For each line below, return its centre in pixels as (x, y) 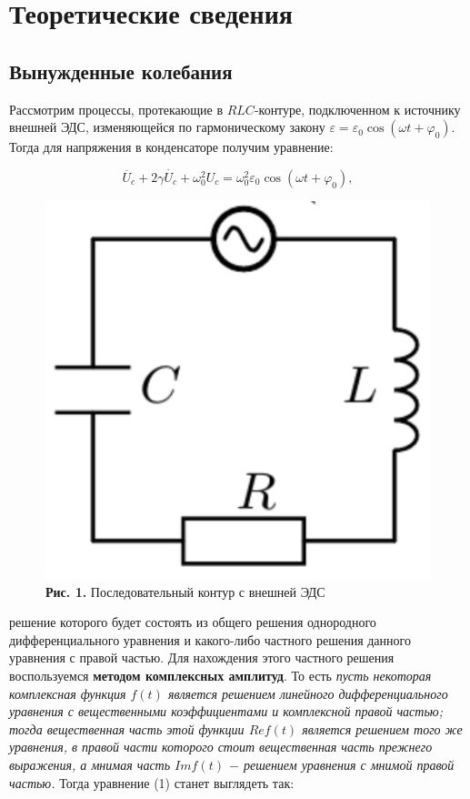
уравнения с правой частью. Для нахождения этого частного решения (202, 657)
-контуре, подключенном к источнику (357, 109)
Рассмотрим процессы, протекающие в (116, 109)
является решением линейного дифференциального (308, 693)
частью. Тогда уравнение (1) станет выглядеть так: (152, 782)
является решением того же (382, 728)
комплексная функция (68, 693)
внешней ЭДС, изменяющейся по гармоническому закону (167, 127)
